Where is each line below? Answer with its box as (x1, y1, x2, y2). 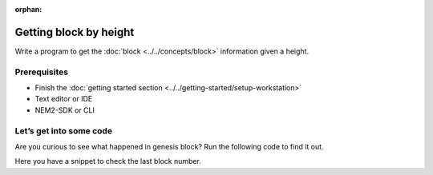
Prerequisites (14, 66, 68, 78)
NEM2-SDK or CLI (34, 105, 95, 115)
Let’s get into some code (14, 125, 112, 136)
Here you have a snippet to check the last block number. (14, 157, 202, 166)
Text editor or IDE (34, 94, 93, 104)
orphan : (14, 5, 42, 14)
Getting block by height (14, 25, 135, 39)
